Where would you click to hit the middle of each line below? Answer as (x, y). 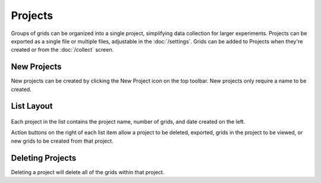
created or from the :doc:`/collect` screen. (62, 50)
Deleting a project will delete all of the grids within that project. (88, 172)
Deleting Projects (44, 158)
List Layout (32, 106)
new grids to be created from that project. (62, 141)
